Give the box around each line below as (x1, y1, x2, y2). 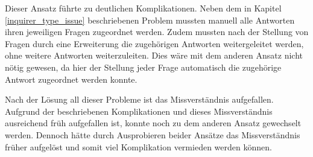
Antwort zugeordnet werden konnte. (5, 72, 138, 85)
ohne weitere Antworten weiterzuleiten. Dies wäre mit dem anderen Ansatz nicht (5, 49, 303, 62)
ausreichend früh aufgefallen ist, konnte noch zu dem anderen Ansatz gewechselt (5, 117, 302, 129)
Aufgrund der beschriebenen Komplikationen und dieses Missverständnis (5, 104, 273, 117)
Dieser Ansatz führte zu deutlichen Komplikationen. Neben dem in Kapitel (5, 2, 282, 14)
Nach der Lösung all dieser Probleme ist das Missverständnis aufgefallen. (5, 93, 274, 106)
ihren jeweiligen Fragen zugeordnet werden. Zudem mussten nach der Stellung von (5, 25, 309, 38)
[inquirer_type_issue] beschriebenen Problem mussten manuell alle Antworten (5, 13, 295, 26)
